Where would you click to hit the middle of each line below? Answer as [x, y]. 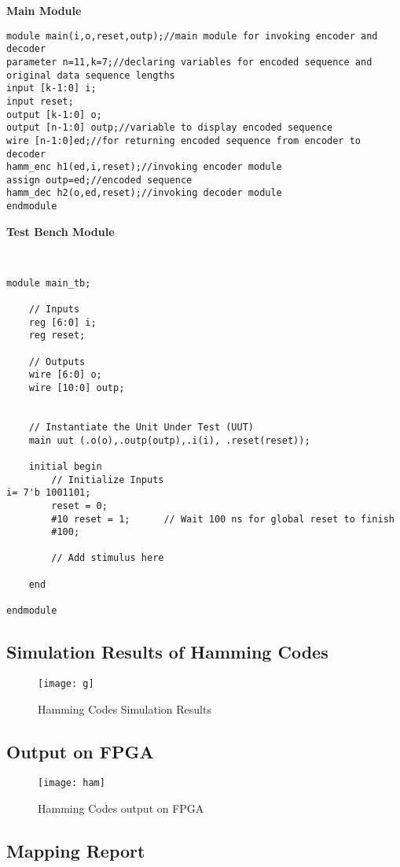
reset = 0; [79, 505]
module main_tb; [49, 283]
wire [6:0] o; [65, 375]
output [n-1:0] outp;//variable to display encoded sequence [170, 128]
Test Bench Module [61, 231]
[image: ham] [72, 783]
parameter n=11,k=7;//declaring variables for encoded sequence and [189, 62]
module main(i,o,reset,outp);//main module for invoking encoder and [192, 36]
